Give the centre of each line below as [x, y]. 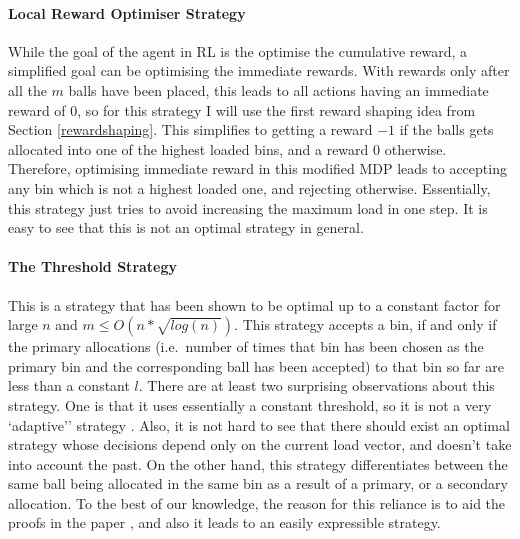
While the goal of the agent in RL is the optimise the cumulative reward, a [238, 50]
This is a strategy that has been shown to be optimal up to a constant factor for [254, 304]
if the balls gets [446, 129]
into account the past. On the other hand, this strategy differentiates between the [258, 463]
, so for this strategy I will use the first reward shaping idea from [276, 109]
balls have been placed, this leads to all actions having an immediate [278, 89]
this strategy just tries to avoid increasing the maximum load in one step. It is [248, 207]
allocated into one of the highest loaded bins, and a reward [188, 148]
